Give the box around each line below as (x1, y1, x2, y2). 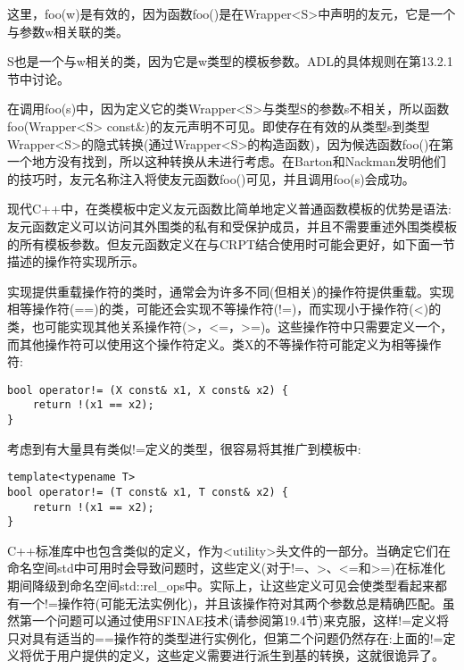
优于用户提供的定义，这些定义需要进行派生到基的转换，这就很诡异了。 (31, 646, 444, 665)
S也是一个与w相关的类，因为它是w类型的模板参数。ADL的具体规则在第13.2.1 (7, 52, 453, 71)
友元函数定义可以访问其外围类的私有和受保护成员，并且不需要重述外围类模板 (7, 216, 457, 235)
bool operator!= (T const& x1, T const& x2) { (7, 485, 288, 498)
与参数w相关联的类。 (7, 21, 129, 40)
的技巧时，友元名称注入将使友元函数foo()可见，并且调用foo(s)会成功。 (7, 169, 415, 188)
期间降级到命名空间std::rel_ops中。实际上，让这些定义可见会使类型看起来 (7, 576, 435, 595)
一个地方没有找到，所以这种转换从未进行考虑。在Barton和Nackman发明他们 (7, 152, 446, 171)
